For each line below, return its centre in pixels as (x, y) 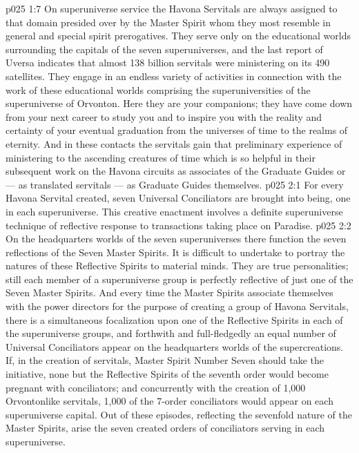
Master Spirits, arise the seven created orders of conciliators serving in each (165, 428)
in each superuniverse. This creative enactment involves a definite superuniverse (174, 211)
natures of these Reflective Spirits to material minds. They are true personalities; (177, 266)
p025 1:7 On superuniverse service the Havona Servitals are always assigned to (172, 8)
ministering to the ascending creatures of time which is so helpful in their (161, 157)
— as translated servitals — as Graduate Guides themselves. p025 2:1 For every (175, 184)
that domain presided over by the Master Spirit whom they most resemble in (168, 22)
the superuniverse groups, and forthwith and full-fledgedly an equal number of (171, 333)
